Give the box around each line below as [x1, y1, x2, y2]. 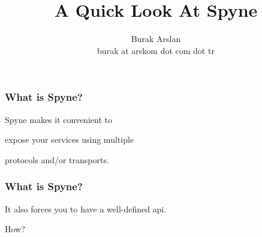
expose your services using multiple [5, 133, 134, 146]
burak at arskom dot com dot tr [97, 44, 215, 56]
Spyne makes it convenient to [5, 113, 112, 125]
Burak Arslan [131, 32, 181, 45]
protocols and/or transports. [5, 153, 109, 166]
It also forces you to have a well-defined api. [5, 202, 167, 215]
